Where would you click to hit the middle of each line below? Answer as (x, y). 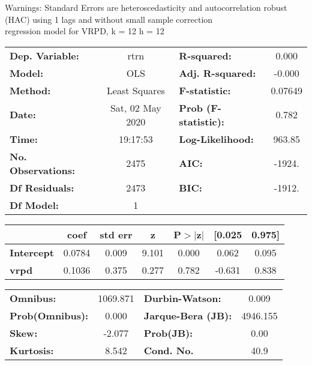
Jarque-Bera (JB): (188, 315)
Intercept (32, 252)
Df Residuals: (42, 187)
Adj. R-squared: (217, 73)
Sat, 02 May (136, 107)
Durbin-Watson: (182, 298)
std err (116, 234)
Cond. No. (169, 350)
